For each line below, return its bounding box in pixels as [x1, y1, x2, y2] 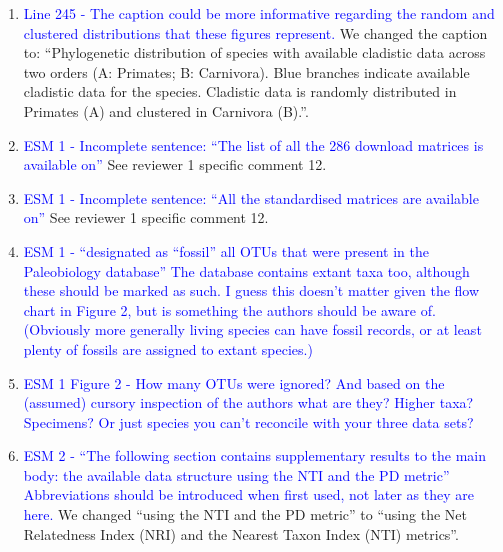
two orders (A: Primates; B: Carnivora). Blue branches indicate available [23, 61, 470, 82]
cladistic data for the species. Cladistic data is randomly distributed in [23, 81, 457, 102]
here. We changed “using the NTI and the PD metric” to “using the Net [23, 504, 467, 525]
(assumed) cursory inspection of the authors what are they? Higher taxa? [23, 392, 474, 413]
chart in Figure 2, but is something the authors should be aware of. [23, 299, 436, 320]
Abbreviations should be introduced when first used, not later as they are [23, 484, 474, 505]
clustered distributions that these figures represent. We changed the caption [23, 22, 488, 43]
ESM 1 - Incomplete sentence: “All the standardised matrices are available [23, 187, 479, 208]
